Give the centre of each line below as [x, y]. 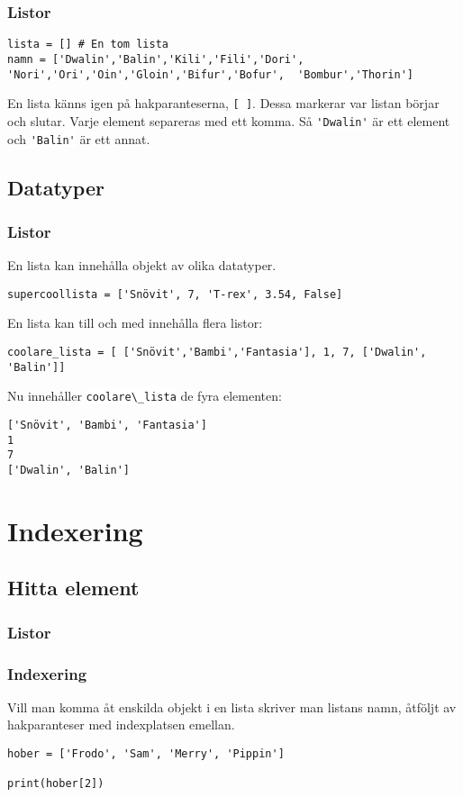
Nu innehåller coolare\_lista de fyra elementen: [145, 396]
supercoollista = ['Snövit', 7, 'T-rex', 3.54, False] [175, 294]
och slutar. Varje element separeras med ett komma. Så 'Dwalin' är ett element [229, 120]
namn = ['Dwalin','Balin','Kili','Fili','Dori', [156, 59]
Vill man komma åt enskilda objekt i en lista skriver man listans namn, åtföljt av [232, 706]
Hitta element [73, 588]
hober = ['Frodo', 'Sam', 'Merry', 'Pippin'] [146, 754]
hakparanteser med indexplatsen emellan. [121, 725]
